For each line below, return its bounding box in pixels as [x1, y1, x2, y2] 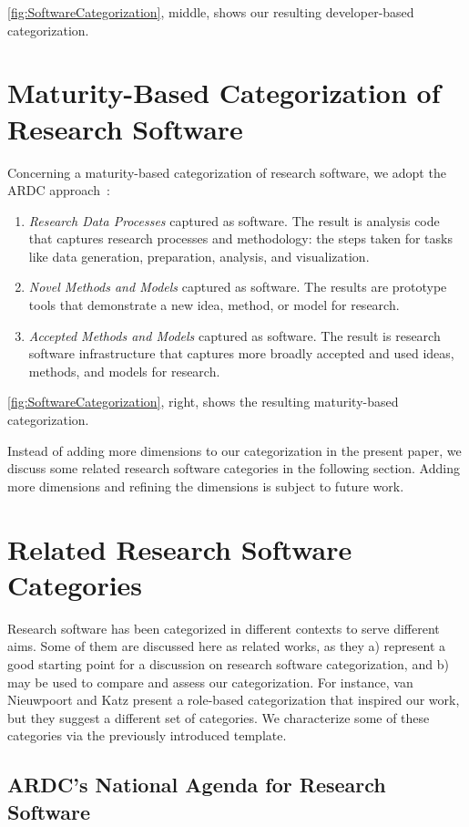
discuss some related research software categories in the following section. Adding [7, 459, 460, 478]
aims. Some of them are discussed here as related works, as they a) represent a [7, 636, 446, 656]
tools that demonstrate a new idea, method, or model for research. [28, 295, 400, 315]
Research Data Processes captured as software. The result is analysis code [28, 211, 440, 230]
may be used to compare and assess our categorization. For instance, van [7, 672, 413, 691]
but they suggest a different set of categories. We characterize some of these [7, 708, 430, 727]
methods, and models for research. [28, 361, 220, 380]
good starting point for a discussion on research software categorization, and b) [7, 654, 449, 673]
